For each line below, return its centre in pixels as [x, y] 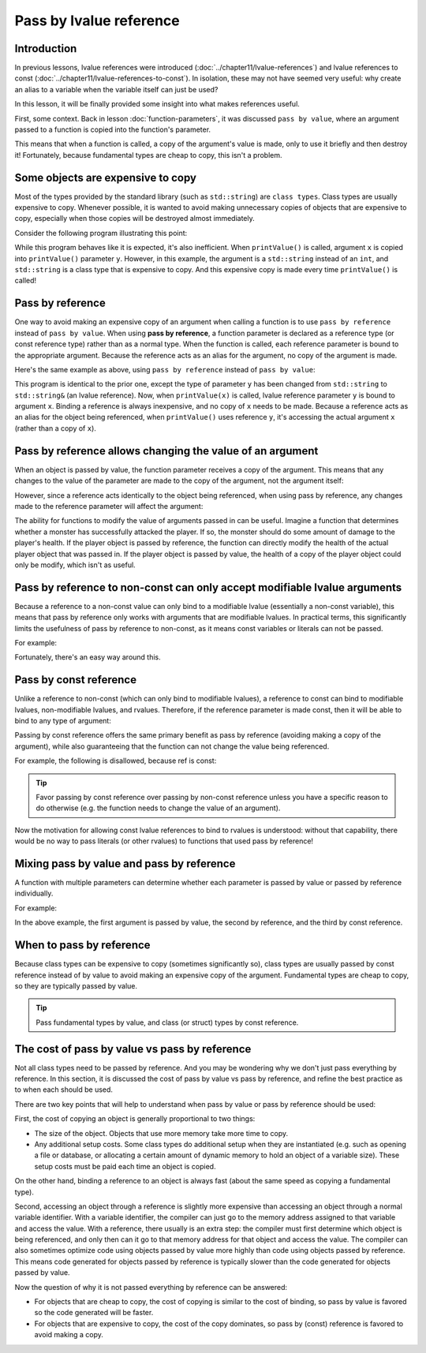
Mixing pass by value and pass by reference [125, 863]
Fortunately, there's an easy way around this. [88, 657]
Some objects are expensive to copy [106, 178]
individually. [34, 893]
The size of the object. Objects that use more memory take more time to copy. [161, 1133]
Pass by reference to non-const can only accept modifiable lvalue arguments [208, 587]
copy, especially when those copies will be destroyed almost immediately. [135, 219]
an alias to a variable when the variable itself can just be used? [116, 89]
